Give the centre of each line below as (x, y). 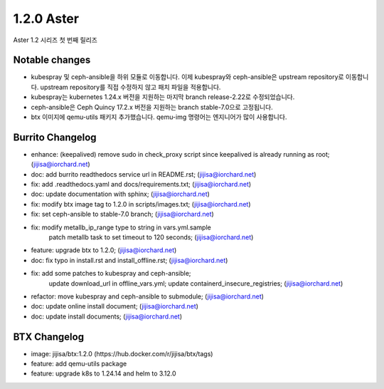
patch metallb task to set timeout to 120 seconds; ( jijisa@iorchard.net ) (151, 237)
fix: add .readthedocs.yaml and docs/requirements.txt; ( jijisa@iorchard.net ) (141, 185)
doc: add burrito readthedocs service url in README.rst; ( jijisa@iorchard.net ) (144, 174)
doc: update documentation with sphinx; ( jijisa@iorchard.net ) (120, 194)
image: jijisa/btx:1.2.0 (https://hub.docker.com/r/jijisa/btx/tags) (122, 353)
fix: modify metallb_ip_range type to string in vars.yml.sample (121, 227)
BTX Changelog (49, 337)
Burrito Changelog (55, 137)
